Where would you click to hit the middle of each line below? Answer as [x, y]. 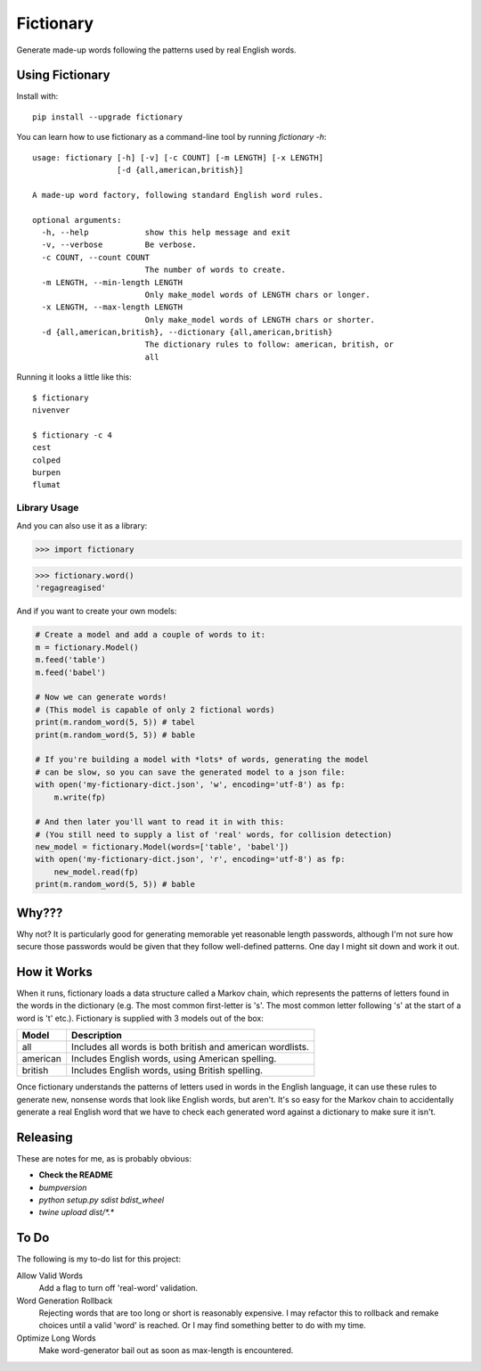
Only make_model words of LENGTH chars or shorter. [260, 320]
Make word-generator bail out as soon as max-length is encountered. [166, 1350]
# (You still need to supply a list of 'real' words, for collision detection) [214, 834]
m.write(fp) [80, 797]
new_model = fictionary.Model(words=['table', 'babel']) [162, 847]
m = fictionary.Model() [87, 647]
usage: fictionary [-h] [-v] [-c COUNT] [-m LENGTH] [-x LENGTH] [178, 157]
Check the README [76, 1175]
